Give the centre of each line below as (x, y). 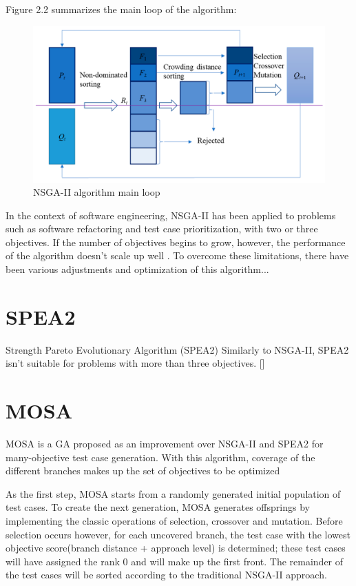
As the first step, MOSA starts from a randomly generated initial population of (173, 493)
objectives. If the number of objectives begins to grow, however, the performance (176, 242)
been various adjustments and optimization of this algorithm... (137, 269)
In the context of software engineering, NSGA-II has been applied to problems (171, 215)
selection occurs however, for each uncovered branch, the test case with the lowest (178, 534)
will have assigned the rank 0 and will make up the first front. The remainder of (175, 561)
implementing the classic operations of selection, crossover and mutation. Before (174, 521)
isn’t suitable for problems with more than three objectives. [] (135, 363)
